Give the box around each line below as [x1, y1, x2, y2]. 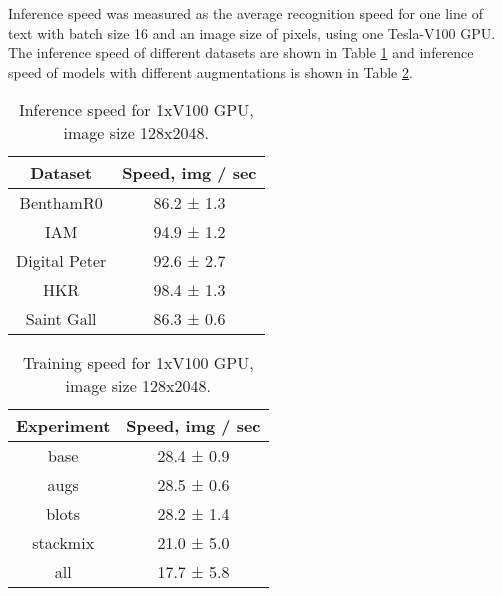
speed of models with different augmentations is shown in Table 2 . [8, 61, 413, 82]
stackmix [32, 531, 95, 555]
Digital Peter [16, 249, 107, 273]
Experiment [16, 414, 111, 438]
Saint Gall [25, 307, 97, 331]
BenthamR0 [19, 191, 103, 215]
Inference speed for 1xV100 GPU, [18, 98, 254, 122]
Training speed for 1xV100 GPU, [22, 351, 254, 375]
